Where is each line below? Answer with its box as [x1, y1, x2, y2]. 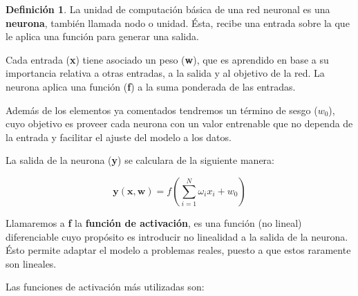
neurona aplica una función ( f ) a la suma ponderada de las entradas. [6, 79, 296, 93]
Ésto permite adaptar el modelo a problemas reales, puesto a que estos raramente [6, 243, 351, 257]
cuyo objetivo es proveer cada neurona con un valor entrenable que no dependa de [6, 116, 353, 131]
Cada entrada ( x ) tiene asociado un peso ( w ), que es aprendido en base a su [6, 52, 329, 66]
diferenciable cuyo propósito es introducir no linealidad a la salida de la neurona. [6, 229, 348, 243]
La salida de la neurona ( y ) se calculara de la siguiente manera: [6, 153, 274, 167]
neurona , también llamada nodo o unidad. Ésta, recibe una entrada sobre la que [6, 15, 350, 30]
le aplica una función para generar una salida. [6, 29, 199, 44]
